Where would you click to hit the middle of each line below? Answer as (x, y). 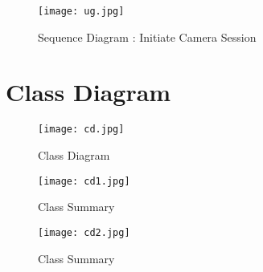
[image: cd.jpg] (81, 130)
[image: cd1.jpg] (84, 181)
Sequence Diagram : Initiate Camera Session (147, 37)
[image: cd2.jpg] (84, 232)
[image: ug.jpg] (81, 11)
